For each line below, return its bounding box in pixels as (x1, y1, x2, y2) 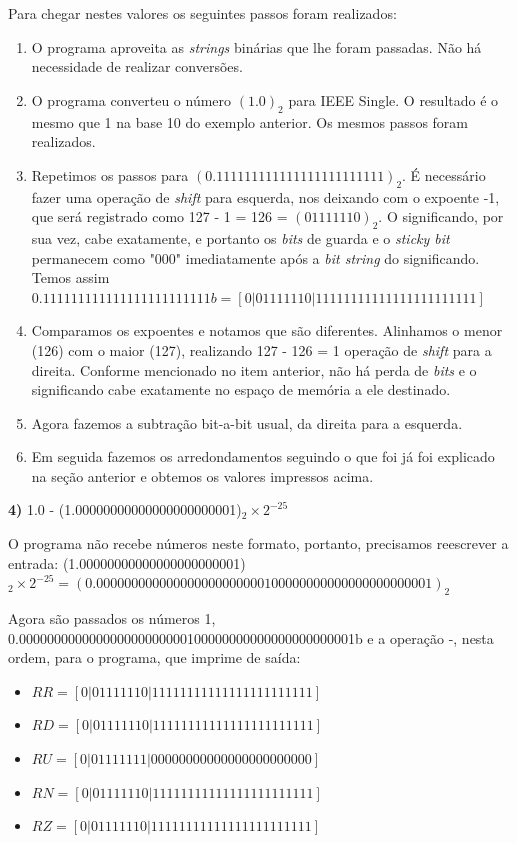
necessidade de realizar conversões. (31, 56, 243, 77)
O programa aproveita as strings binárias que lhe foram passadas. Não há (31, 36, 482, 57)
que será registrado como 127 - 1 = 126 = (31, 206, 288, 227)
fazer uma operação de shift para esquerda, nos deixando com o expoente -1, (31, 186, 500, 207)
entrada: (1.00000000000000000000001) (8, 552, 246, 573)
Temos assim (31, 267, 110, 288)
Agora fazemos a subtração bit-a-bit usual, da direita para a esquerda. (31, 412, 463, 433)
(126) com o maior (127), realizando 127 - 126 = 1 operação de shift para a (31, 339, 492, 360)
